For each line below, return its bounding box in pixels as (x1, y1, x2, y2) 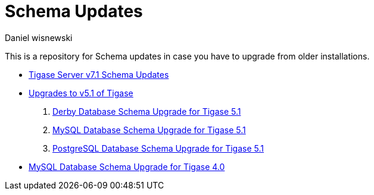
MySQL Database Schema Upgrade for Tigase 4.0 (29, 161, 225, 172)
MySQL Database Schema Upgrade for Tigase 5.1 (52, 124, 246, 135)
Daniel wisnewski (5, 32, 73, 43)
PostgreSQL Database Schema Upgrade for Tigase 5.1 (52, 143, 264, 153)
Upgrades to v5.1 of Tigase (29, 87, 133, 98)
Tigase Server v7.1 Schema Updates (29, 69, 169, 80)
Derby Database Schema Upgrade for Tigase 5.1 (52, 106, 241, 117)
